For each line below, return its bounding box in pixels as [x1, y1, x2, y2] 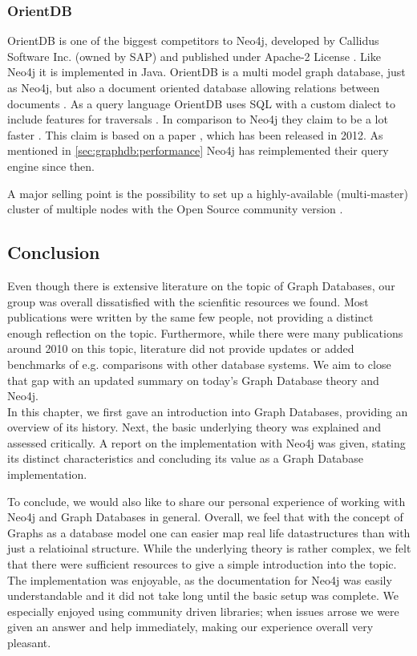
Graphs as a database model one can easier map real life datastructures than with [7, 524, 411, 541]
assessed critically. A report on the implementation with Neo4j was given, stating [7, 434, 406, 451]
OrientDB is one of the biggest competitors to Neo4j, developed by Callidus [7, 32, 379, 49]
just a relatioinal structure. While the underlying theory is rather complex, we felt [7, 540, 411, 557]
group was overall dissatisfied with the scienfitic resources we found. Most [7, 293, 369, 310]
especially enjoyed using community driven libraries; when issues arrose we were [7, 602, 399, 619]
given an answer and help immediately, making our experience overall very [7, 618, 374, 635]
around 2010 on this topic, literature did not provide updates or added [7, 340, 354, 357]
